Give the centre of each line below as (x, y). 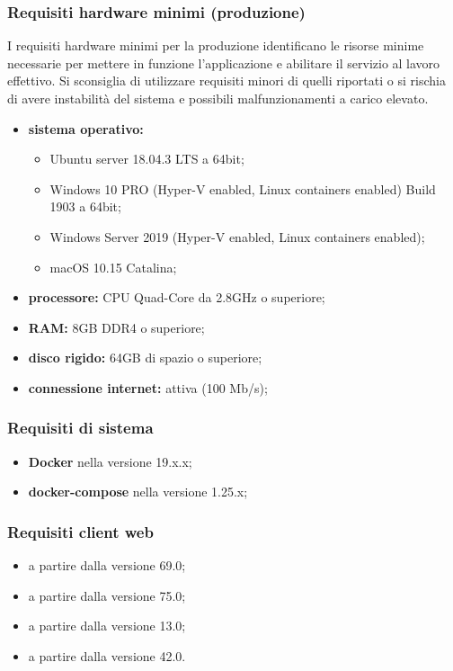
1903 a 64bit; (85, 206)
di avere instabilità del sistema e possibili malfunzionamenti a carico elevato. (218, 98)
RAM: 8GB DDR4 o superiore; (116, 327)
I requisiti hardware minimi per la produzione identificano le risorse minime (216, 45)
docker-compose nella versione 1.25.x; (138, 492)
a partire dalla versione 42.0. (107, 655)
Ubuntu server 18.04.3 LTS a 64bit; (147, 159)
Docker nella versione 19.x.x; (110, 461)
